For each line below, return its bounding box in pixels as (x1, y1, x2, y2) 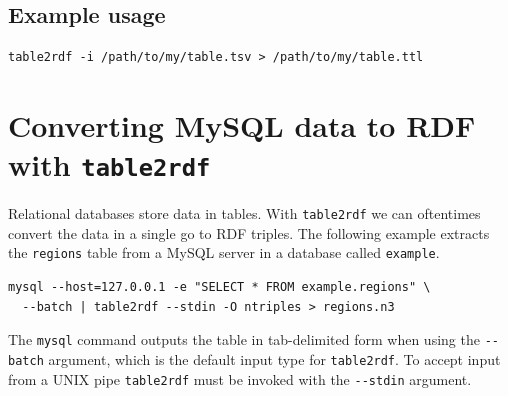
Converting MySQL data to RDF (8, 104, 476, 145)
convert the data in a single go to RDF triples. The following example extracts (8, 222, 490, 243)
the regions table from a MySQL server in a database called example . (8, 242, 440, 263)
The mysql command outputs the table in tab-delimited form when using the (8, 329, 480, 350)
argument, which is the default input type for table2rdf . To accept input (48, 348, 501, 369)
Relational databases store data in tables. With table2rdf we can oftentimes (8, 203, 481, 224)
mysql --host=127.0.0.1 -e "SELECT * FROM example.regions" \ (8, 280, 431, 295)
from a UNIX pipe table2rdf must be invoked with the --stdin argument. (8, 368, 472, 389)
